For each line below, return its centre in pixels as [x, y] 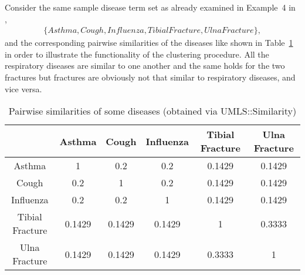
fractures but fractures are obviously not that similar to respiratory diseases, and [150, 77]
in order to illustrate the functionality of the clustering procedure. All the [137, 54]
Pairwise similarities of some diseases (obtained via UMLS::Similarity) [152, 111]
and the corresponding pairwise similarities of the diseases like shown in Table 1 [149, 43]
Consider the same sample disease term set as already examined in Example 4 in [150, 7]
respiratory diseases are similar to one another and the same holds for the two [145, 66]
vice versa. [23, 88]
